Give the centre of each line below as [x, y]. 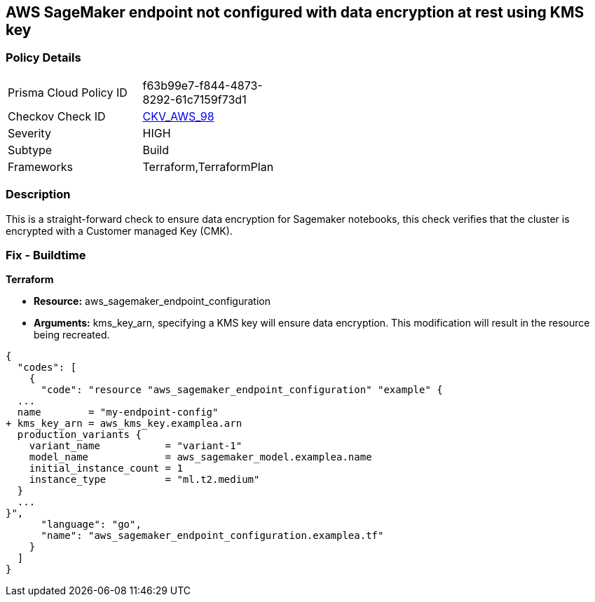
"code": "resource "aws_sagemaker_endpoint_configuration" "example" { [242, 390]
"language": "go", [91, 525]
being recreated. [72, 335]
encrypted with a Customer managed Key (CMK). [119, 231]
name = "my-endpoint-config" [118, 412]
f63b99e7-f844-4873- [203, 85]
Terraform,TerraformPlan [208, 166]
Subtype [30, 150]
